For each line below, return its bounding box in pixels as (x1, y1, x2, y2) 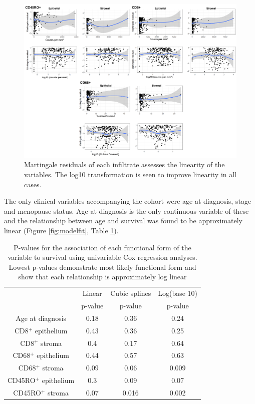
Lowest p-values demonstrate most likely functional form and (9, 261, 196, 272)
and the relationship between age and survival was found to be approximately (4, 215, 242, 226)
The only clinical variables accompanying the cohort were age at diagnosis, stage (4, 196, 251, 206)
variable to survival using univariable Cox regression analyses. (8, 252, 197, 262)
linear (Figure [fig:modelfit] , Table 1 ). (4, 225, 119, 235)
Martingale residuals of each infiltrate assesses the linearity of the (24, 159, 225, 170)
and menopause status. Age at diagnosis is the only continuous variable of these (4, 205, 249, 216)
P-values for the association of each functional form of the (14, 242, 191, 252)
